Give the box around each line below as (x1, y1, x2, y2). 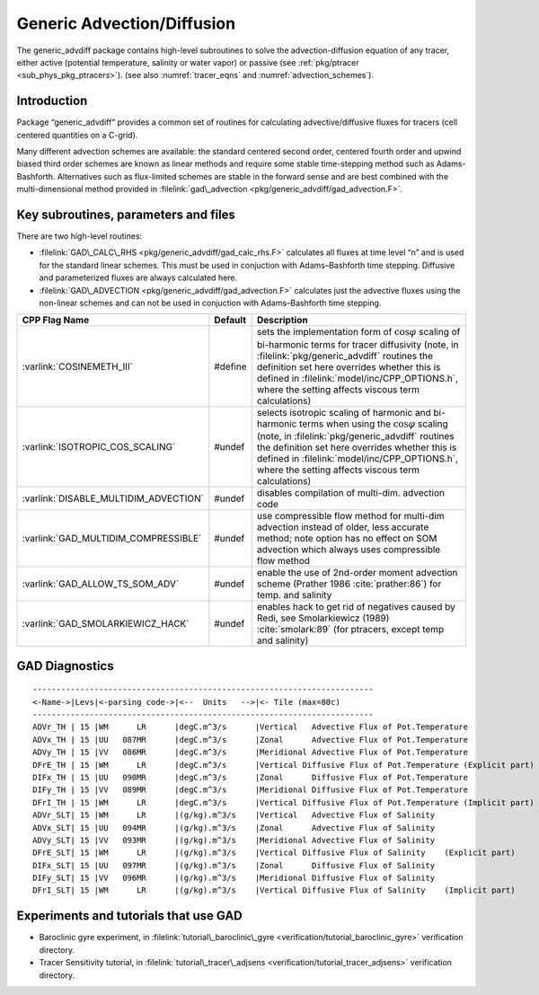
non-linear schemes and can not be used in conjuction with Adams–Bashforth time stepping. (39, 297, 382, 309)
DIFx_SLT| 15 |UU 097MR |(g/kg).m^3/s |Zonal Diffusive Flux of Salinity (32, 860, 436, 870)
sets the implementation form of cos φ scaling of (256, 326, 461, 339)
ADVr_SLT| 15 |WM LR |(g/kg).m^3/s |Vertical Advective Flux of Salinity (32, 810, 436, 821)
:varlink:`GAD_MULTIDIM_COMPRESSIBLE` (22, 533, 202, 545)
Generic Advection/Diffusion (16, 13, 236, 33)
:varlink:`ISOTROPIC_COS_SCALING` (22, 441, 176, 453)
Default (214, 314, 247, 327)
